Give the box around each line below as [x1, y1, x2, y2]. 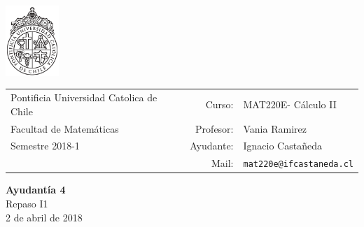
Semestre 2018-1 [10, 138, 80, 153]
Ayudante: [190, 138, 234, 153]
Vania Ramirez [243, 121, 307, 136]
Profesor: [195, 121, 234, 136]
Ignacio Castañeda [243, 138, 322, 153]
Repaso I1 [6, 196, 48, 211]
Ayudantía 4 [6, 182, 66, 197]
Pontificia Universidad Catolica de [10, 90, 157, 105]
